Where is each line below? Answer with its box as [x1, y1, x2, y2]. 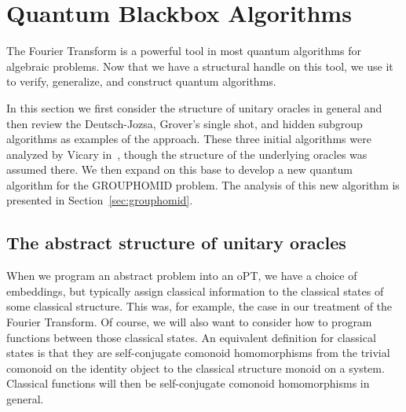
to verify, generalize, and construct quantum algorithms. [6, 73, 276, 90]
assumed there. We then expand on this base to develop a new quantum [6, 161, 353, 178]
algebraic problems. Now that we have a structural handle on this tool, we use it [6, 57, 393, 74]
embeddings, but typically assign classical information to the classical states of [6, 282, 384, 299]
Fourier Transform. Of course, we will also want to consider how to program [6, 314, 372, 330]
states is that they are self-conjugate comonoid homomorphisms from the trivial [6, 344, 390, 361]
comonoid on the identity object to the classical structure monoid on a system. [6, 359, 385, 376]
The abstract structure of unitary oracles [6, 230, 346, 255]
